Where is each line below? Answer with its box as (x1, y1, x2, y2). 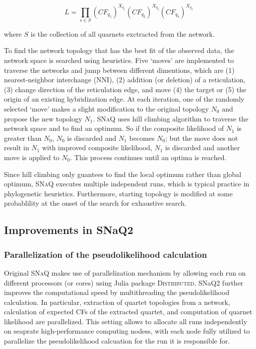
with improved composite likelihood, (42, 142, 152, 153)
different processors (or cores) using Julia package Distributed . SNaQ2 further (4, 277, 244, 288)
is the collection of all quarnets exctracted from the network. (30, 28, 215, 39)
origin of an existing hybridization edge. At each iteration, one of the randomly (4, 94, 245, 104)
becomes (129, 132, 155, 143)
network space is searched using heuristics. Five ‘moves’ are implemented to (4, 55, 234, 65)
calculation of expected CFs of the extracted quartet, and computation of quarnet (4, 306, 253, 317)
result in (4, 142, 29, 153)
